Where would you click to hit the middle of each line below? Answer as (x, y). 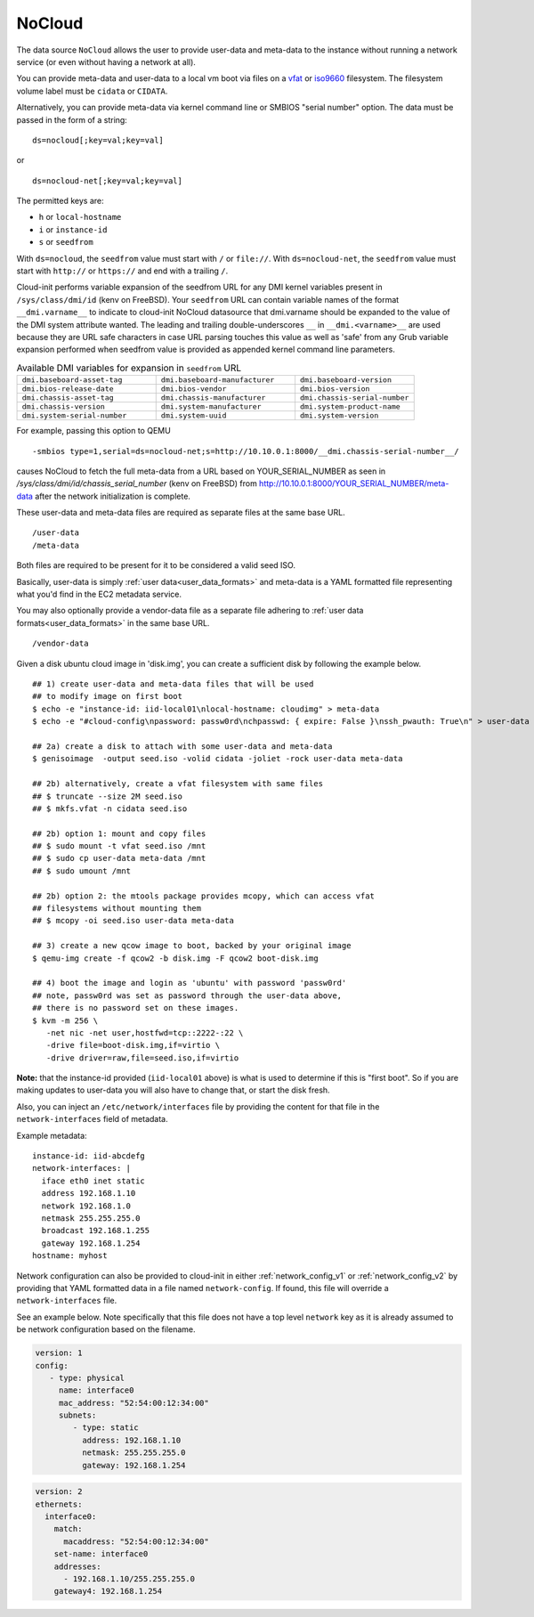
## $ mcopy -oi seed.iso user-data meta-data (133, 921)
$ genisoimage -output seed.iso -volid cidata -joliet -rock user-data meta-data (218, 759)
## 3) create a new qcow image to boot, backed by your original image (192, 946)
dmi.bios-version (335, 389)
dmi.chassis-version (64, 406)
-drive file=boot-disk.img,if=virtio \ (133, 1045)
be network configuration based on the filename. (106, 1329)
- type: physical (87, 1377)
